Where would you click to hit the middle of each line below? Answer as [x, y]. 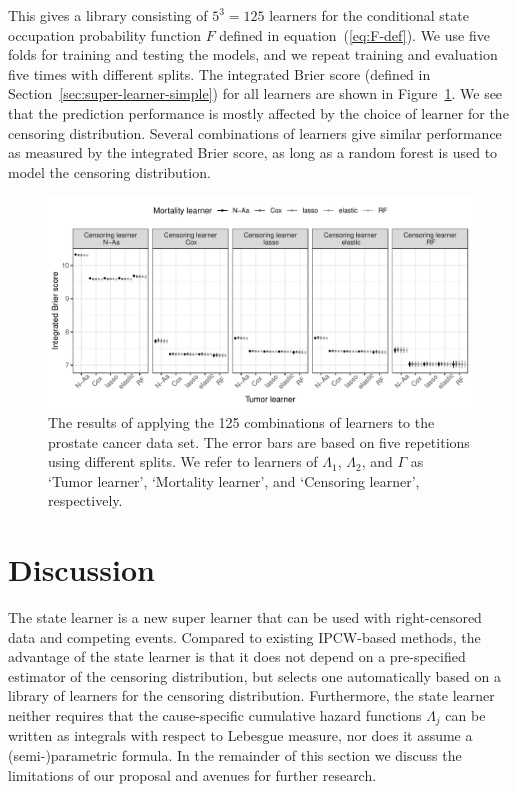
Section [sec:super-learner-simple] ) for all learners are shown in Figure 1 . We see [255, 93]
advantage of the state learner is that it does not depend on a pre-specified [237, 656]
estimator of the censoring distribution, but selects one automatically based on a [254, 675]
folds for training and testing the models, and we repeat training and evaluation [253, 54]
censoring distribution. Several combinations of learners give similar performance [255, 132]
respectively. [85, 500]
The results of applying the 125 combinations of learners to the [241, 421]
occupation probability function [104, 34]
